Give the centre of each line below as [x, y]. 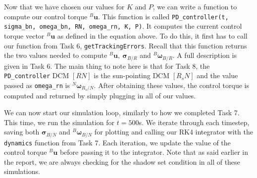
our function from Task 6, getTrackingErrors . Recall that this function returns [126, 45]
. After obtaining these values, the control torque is [171, 85]
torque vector [24, 35]
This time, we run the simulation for [59, 122]
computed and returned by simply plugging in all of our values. [100, 96]
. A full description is [205, 55]
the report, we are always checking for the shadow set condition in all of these [122, 161]
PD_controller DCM [37, 75]
